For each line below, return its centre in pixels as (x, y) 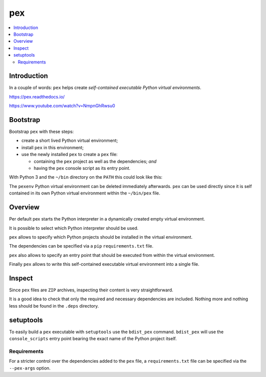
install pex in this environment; (52, 147)
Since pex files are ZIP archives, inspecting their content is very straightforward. (91, 290)
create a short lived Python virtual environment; (70, 141)
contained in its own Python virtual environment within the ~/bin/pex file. (84, 193)
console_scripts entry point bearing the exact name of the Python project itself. (93, 339)
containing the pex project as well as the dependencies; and (95, 161)
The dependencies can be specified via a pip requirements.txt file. (81, 246)
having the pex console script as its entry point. (82, 168)
